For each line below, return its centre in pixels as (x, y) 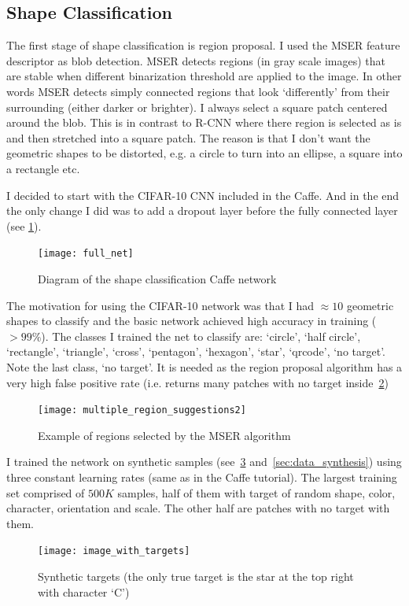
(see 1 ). (24, 225)
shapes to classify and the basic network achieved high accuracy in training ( (192, 321)
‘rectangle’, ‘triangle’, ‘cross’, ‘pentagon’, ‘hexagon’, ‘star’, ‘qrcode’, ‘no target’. (196, 351)
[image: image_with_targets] (114, 551)
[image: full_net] (86, 254)
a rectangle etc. (43, 168)
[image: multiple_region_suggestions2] (142, 410)
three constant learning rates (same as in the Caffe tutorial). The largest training (202, 477)
